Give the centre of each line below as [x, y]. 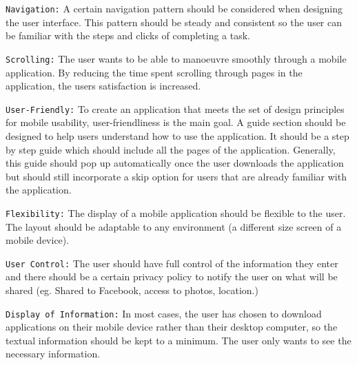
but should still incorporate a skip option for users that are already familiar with [176, 176]
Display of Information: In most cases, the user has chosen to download [164, 313]
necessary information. [53, 354]
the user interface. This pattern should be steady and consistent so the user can [174, 22]
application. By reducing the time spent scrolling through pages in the [154, 72]
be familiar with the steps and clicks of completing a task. [128, 35]
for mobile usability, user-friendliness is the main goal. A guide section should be [176, 122]
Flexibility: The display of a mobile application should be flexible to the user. [176, 212]
